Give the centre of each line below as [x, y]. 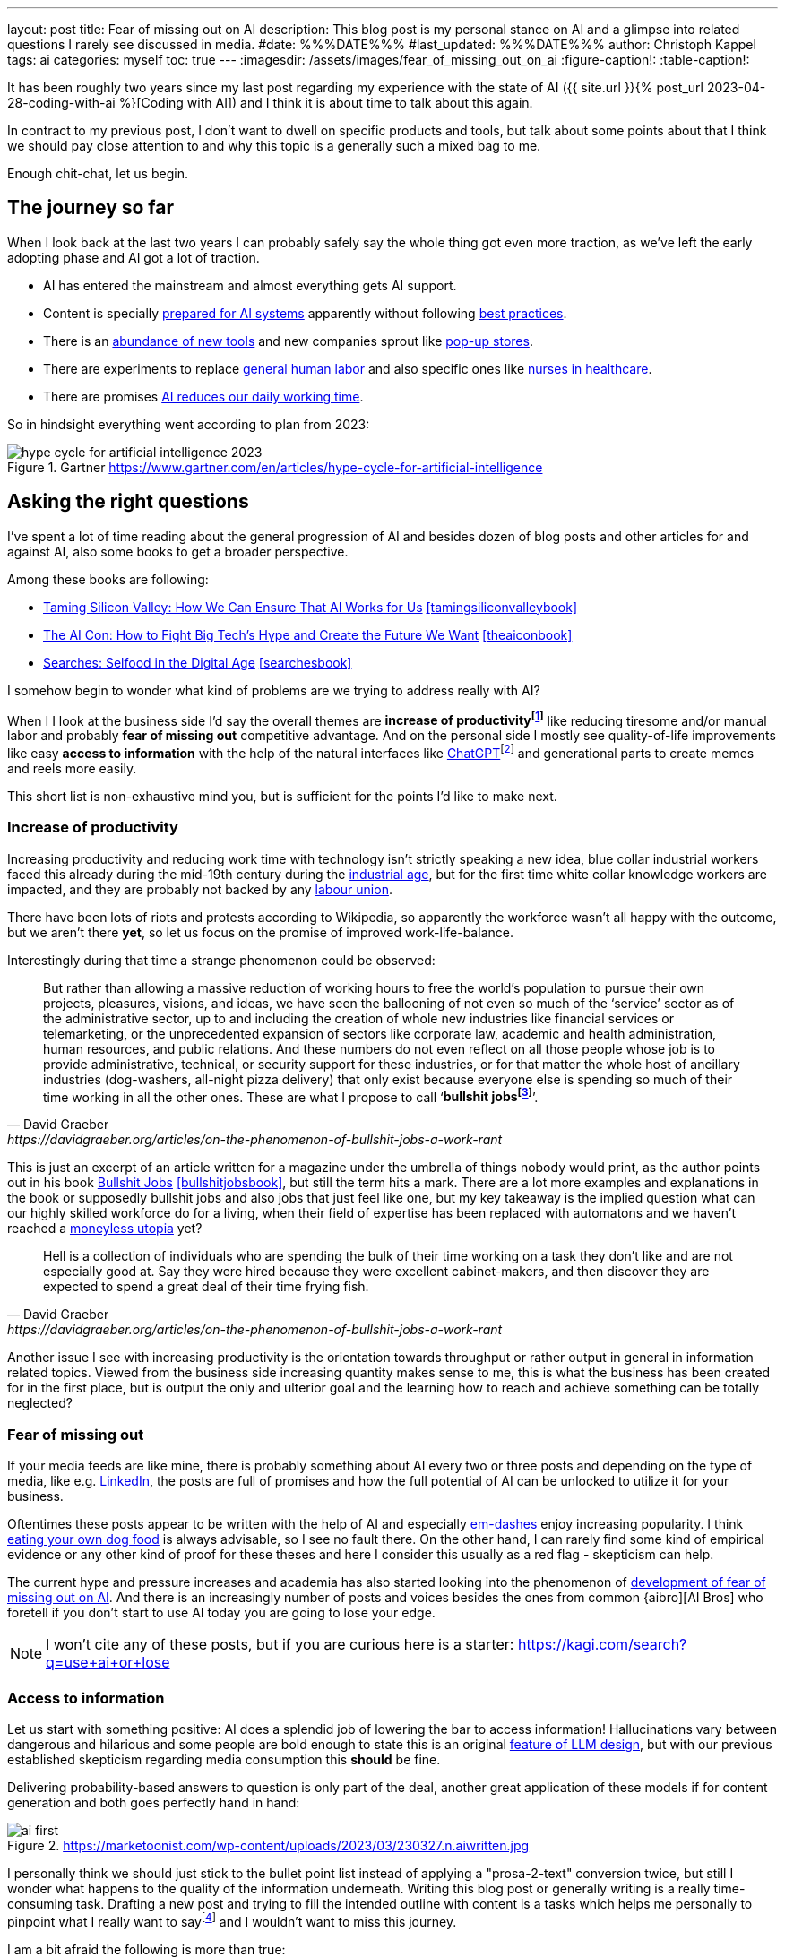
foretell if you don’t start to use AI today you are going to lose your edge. [221, 1613]
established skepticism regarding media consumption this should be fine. [224, 1759]
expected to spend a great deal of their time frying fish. [206, 1287]
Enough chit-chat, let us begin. [98, 173]
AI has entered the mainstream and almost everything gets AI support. [250, 285]
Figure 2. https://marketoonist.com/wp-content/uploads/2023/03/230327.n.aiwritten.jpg [268, 1845]
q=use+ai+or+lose [108, 1663]
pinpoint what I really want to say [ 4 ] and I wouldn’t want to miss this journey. [232, 1920]
